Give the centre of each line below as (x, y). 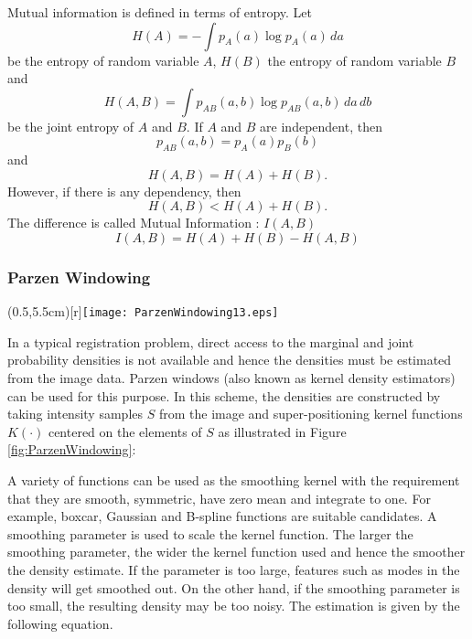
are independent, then (321, 126)
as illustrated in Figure (282, 431)
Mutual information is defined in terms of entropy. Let (160, 12)
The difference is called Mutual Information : (134, 223)
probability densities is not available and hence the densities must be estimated (230, 360)
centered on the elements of (125, 431)
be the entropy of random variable (103, 60)
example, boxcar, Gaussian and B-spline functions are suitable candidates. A (222, 516)
